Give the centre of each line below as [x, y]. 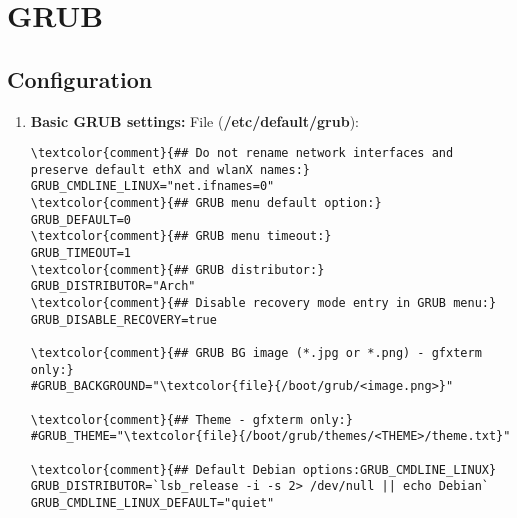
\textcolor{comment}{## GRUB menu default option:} [206, 203]
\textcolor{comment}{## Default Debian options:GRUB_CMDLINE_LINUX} [263, 469]
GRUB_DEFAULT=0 [81, 219]
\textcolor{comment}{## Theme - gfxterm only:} [191, 419]
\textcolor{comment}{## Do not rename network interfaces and [242, 153]
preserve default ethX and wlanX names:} [170, 169]
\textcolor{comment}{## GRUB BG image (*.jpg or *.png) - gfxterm [256, 353]
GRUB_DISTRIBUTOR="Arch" [113, 286]
